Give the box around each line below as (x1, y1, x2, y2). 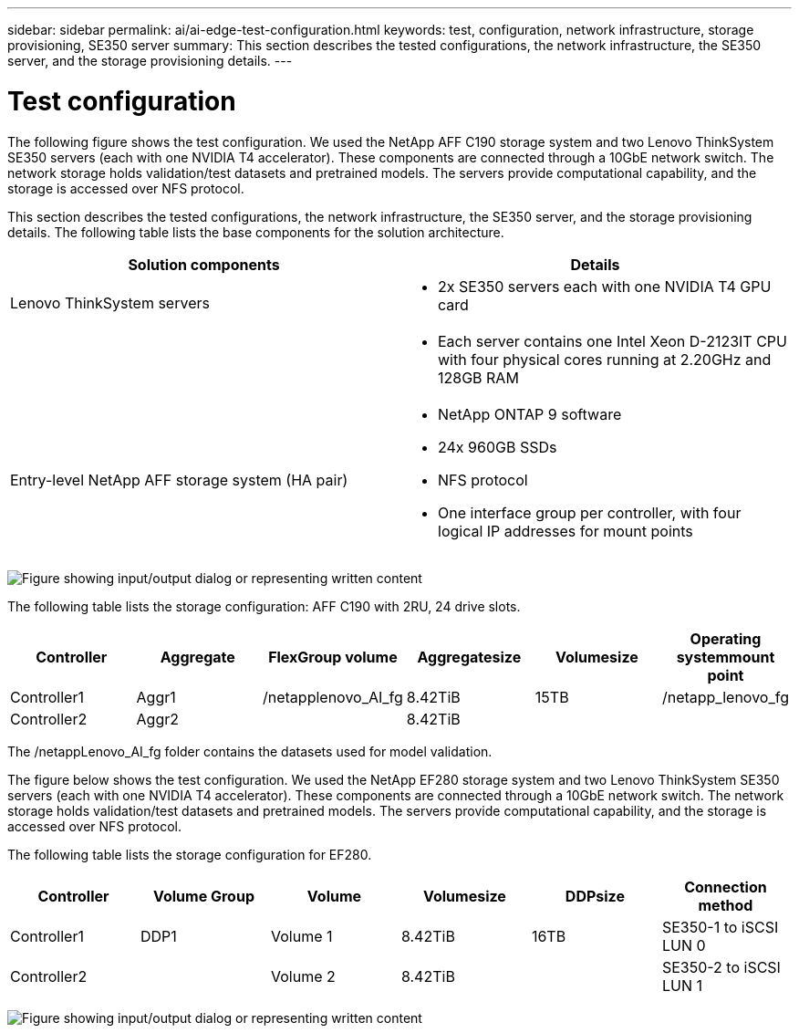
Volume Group (152, 886, 254, 905)
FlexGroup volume (268, 647, 398, 666)
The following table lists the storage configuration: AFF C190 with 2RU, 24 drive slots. (7, 598, 521, 614)
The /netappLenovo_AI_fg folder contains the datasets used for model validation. (7, 743, 493, 759)
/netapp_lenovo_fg (661, 687, 789, 706)
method (698, 895, 753, 914)
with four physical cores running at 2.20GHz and (438, 350, 772, 369)
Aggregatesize (417, 647, 522, 666)
